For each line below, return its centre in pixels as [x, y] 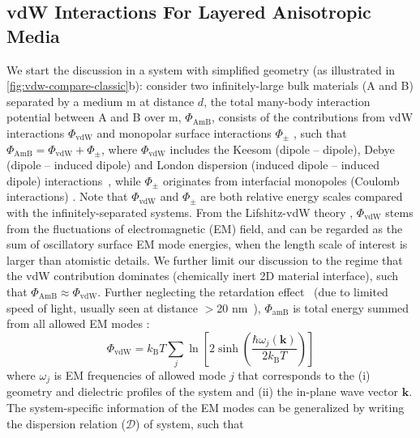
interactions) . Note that [67, 196]
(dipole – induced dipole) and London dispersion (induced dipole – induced [193, 165]
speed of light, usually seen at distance [102, 307]
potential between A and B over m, [94, 117]
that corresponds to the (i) [304, 375]
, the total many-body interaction [287, 101]
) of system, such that [190, 423]
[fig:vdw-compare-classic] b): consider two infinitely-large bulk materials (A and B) [210, 85]
